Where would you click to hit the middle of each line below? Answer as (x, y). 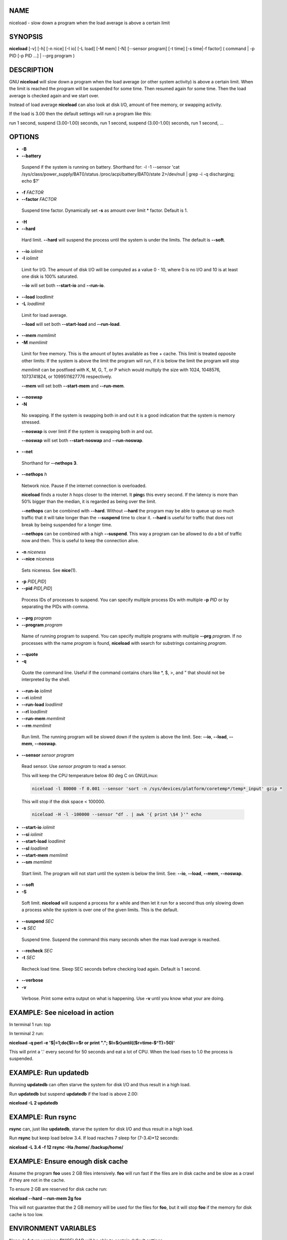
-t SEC (28, 958)
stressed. (31, 422)
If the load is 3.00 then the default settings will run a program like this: (80, 114)
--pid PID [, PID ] (37, 588)
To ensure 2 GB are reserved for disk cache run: (58, 1189)
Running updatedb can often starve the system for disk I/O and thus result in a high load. (100, 1085)
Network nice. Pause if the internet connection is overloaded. (84, 486)
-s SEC (29, 928)
